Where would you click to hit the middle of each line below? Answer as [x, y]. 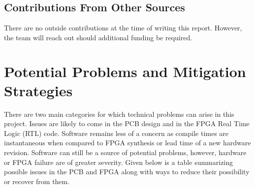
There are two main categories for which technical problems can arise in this [119, 114]
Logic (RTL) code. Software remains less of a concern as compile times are [116, 133]
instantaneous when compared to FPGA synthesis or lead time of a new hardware [127, 143]
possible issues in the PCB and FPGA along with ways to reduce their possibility [127, 172]
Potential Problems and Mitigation [125, 71]
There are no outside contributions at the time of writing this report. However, [123, 28]
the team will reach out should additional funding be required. [98, 37]
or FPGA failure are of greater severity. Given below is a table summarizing [119, 162]
